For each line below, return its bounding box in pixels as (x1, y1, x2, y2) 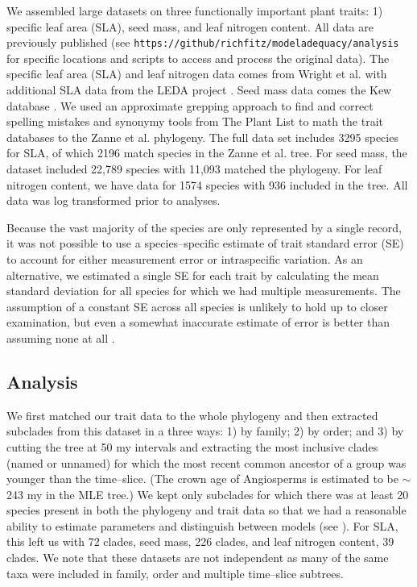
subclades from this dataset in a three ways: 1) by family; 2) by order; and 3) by (6, 423, 404, 439)
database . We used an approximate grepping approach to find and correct (6, 97, 374, 114)
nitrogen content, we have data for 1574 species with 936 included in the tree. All (6, 176, 408, 193)
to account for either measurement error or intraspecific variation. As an (6, 250, 363, 267)
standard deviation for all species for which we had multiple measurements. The (6, 282, 401, 299)
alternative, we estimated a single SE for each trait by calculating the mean (6, 266, 379, 283)
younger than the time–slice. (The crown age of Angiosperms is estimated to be (6, 470, 398, 487)
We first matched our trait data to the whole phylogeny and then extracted (6, 406, 378, 423)
